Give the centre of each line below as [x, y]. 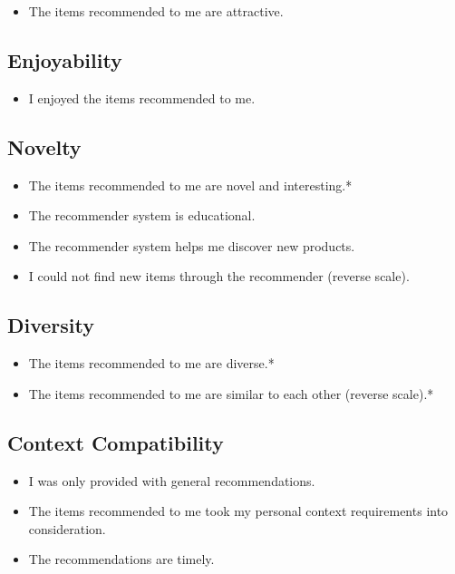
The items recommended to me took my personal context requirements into [238, 511]
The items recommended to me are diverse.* [151, 363]
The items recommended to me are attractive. [156, 11]
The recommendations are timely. [121, 559]
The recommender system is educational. [142, 215]
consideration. [67, 528]
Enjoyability [65, 59]
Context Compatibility [116, 442]
